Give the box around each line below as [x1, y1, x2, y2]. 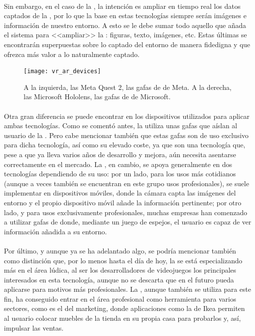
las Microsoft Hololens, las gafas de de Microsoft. [24, 91, 171, 102]
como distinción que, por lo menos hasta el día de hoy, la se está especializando [4, 255, 243, 265]
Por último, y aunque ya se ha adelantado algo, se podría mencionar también [4, 245, 236, 255]
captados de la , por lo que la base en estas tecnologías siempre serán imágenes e [4, 10, 247, 21]
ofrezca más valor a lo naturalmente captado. [4, 49, 140, 59]
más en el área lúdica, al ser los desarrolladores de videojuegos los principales [4, 265, 236, 275]
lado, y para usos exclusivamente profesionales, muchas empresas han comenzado [4, 207, 247, 217]
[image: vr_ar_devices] [24, 68, 101, 75]
